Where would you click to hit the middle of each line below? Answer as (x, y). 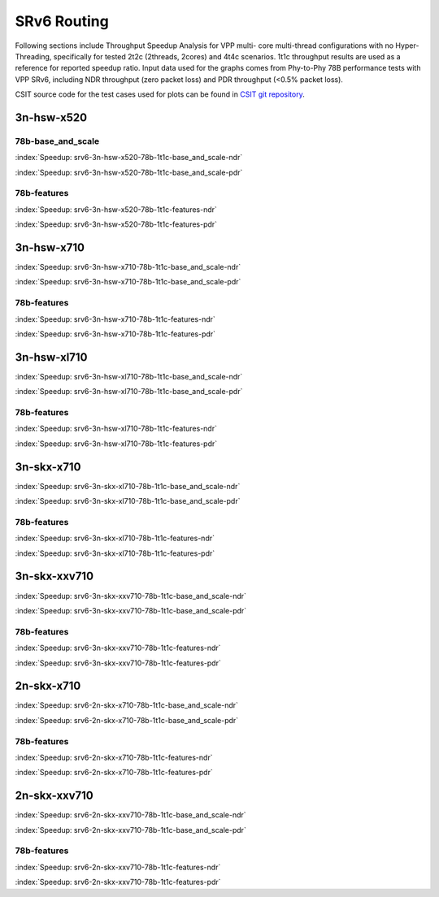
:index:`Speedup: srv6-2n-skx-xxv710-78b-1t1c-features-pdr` (118, 882)
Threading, (33, 56)
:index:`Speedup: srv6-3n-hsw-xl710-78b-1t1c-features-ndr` (116, 429)
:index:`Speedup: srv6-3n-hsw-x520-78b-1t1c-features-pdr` (116, 224)
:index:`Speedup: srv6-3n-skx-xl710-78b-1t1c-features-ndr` (115, 538)
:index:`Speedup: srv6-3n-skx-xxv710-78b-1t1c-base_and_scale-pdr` (131, 610)
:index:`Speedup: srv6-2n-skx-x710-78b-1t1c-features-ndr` (114, 757)
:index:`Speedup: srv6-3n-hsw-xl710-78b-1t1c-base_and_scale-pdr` (129, 392)
